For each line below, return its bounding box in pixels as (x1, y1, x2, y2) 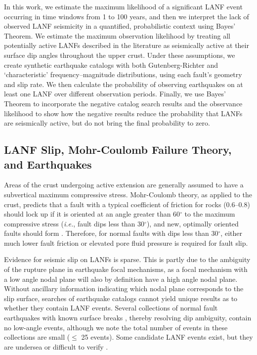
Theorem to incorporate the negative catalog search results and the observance (4, 98, 243, 108)
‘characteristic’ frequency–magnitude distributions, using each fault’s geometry (4, 69, 242, 80)
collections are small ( (4, 332, 70, 342)
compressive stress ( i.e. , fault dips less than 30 (4, 218, 145, 228)
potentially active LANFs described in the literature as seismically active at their (4, 40, 249, 50)
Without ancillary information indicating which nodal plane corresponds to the (4, 283, 244, 294)
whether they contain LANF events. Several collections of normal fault (4, 303, 218, 313)
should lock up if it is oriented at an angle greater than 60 (4, 209, 180, 219)
